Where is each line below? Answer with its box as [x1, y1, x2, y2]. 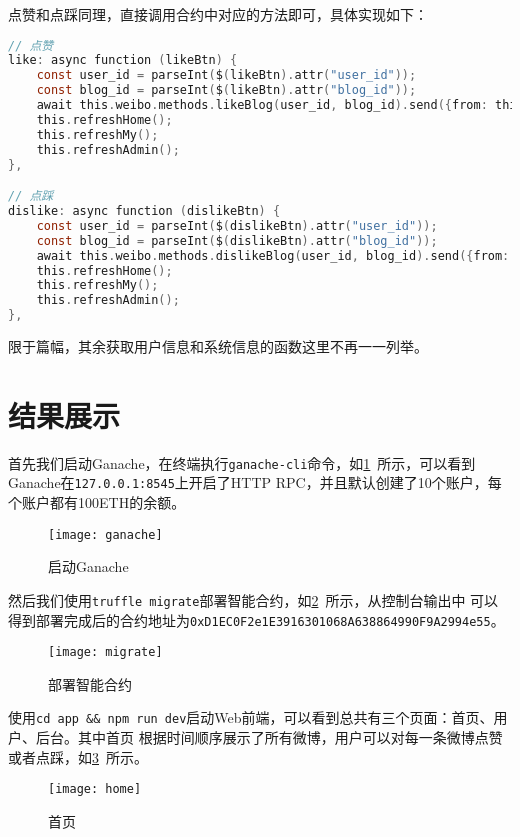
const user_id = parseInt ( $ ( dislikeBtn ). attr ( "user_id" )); [36, 218, 438, 233]
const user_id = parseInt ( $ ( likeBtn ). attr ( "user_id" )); [36, 68, 417, 83]
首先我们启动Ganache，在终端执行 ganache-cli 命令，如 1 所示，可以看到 [8, 452, 476, 473]
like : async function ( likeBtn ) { [8, 53, 238, 68]
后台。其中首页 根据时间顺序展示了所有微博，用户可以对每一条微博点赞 [35, 727, 503, 748]
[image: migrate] [48, 645, 163, 660]
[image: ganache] [48, 527, 163, 542]
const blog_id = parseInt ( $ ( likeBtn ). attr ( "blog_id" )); [36, 83, 417, 98]
